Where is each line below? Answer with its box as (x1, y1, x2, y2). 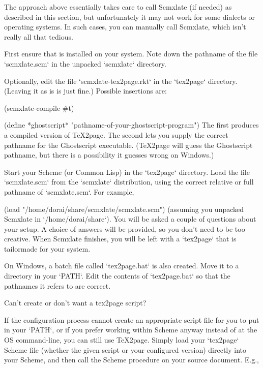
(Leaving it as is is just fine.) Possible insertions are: (4, 85, 167, 96)
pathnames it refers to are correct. (4, 280, 111, 291)
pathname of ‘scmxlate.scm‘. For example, (4, 186, 134, 197)
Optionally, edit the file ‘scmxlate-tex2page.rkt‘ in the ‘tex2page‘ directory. (4, 75, 238, 86)
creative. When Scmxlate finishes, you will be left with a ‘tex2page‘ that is (4, 233, 237, 244)
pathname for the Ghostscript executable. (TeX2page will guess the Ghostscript (4, 139, 253, 150)
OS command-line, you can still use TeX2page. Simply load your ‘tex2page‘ (4, 334, 239, 345)
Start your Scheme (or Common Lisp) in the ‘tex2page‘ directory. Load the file (4, 166, 250, 177)
